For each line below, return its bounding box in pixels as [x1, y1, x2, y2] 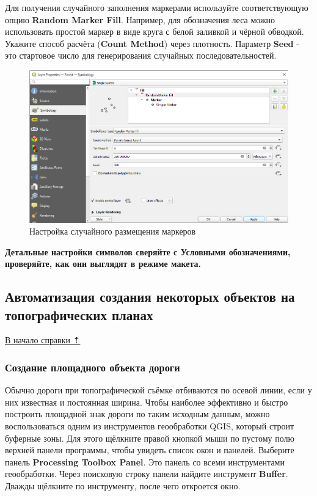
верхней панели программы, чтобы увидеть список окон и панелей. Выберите [5, 443, 294, 456]
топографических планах [5, 305, 153, 324]
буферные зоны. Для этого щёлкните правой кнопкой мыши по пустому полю [5, 431, 295, 444]
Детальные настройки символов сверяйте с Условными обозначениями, [5, 245, 291, 258]
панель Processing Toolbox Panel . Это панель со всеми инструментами [5, 455, 285, 468]
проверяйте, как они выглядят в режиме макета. [5, 257, 202, 270]
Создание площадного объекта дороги [5, 359, 180, 374]
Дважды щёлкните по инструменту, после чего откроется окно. [5, 480, 241, 492]
